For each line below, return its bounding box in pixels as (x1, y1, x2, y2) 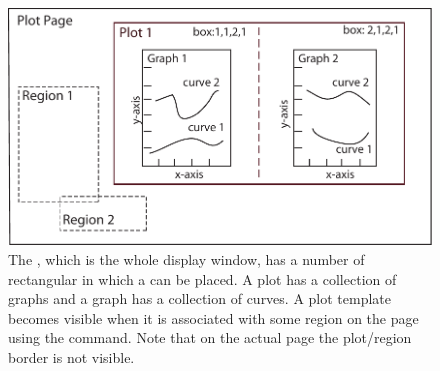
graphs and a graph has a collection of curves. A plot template (8, 288, 392, 309)
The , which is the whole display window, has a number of (8, 249, 365, 270)
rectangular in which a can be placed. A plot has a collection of (8, 268, 397, 289)
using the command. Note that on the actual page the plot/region (8, 327, 412, 348)
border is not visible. (8, 347, 135, 368)
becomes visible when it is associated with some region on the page (8, 307, 419, 328)
